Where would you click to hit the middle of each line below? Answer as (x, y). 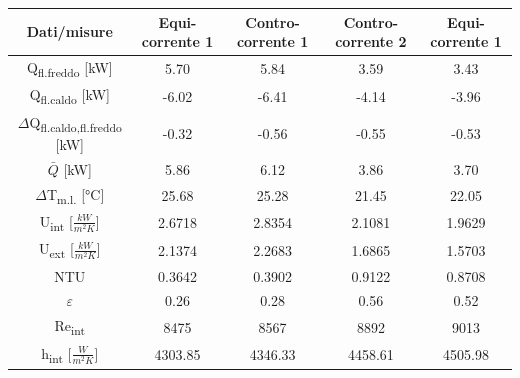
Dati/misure (69, 31)
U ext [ (56, 250)
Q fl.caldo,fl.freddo (75, 123)
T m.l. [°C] (75, 195)
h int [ (56, 354)
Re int (70, 327)
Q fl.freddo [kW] (69, 68)
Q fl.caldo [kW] (69, 96)
